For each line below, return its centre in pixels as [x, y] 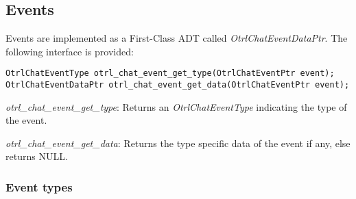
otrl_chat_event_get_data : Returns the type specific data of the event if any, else [178, 143]
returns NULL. [37, 156]
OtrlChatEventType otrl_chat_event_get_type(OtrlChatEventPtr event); [170, 74]
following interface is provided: [70, 51]
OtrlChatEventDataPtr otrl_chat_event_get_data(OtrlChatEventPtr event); [178, 85]
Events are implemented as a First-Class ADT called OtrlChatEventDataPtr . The [177, 38]
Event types [39, 187]
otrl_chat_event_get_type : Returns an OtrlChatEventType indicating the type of [176, 106]
